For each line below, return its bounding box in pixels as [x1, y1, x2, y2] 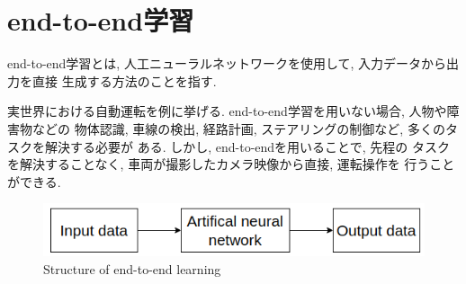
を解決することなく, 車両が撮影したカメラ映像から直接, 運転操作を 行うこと [7, 155, 455, 173]
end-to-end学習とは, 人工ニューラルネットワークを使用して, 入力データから [7, 54, 447, 73]
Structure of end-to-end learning [43, 259, 221, 278]
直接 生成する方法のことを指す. [31, 71, 217, 90]
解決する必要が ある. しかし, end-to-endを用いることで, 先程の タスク [44, 137, 450, 155]
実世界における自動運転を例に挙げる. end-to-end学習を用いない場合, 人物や [7, 102, 447, 120]
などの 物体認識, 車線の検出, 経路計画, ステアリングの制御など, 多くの [31, 119, 445, 138]
